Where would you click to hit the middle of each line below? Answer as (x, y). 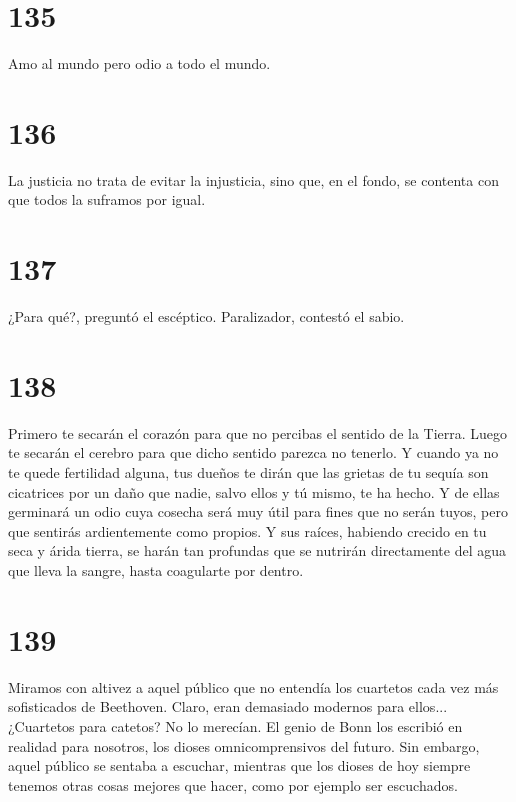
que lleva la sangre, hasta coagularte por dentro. (156, 570)
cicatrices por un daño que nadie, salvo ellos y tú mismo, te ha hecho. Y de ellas (254, 491)
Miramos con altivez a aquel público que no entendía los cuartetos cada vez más (253, 686)
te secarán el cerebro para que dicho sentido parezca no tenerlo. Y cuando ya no (253, 452)
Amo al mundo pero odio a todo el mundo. (139, 63)
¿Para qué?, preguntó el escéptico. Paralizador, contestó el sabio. (206, 316)
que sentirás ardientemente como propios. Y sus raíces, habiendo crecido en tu (247, 530)
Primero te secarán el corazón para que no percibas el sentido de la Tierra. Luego (258, 432)
